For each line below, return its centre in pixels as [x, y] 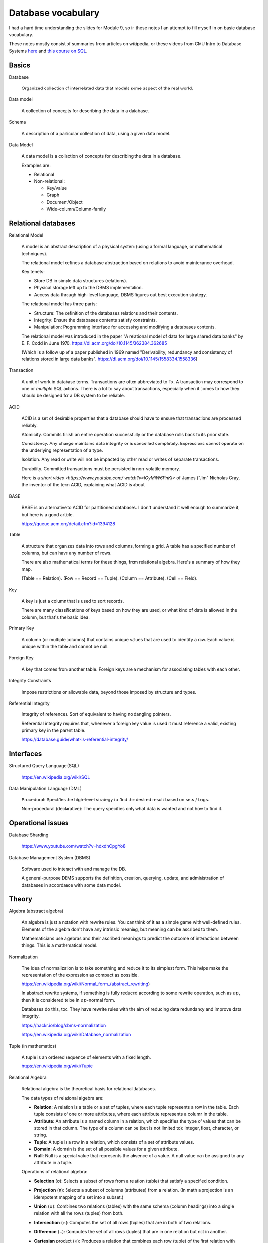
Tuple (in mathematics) [33, 1046]
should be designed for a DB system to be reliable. [73, 396]
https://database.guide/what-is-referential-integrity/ [75, 740]
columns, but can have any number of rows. [67, 553]
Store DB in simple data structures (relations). [81, 280]
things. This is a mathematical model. [60, 945]
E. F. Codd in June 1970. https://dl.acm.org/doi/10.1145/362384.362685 [94, 343]
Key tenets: [33, 271]
